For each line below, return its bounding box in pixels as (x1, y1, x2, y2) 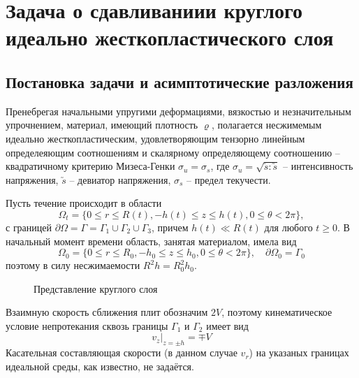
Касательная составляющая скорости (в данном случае (6, 345, 237, 360)
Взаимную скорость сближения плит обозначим (6, 305, 208, 319)
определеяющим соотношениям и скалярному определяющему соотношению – (6, 145, 340, 159)
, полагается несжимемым (211, 117, 322, 132)
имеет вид (206, 318, 249, 333)
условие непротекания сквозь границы (6, 318, 168, 333)
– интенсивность (282, 159, 353, 173)
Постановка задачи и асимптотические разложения (6, 71, 353, 92)
